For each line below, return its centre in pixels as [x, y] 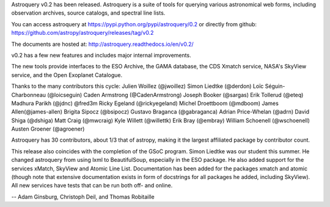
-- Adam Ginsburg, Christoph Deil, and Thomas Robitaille [83, 197]
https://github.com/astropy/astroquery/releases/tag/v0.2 [82, 33]
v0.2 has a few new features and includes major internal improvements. [101, 55]
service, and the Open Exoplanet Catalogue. [67, 75]
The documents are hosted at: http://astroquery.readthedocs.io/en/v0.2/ [102, 44]
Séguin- [275, 86]
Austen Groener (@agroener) [48, 129]
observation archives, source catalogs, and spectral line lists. [88, 13]
